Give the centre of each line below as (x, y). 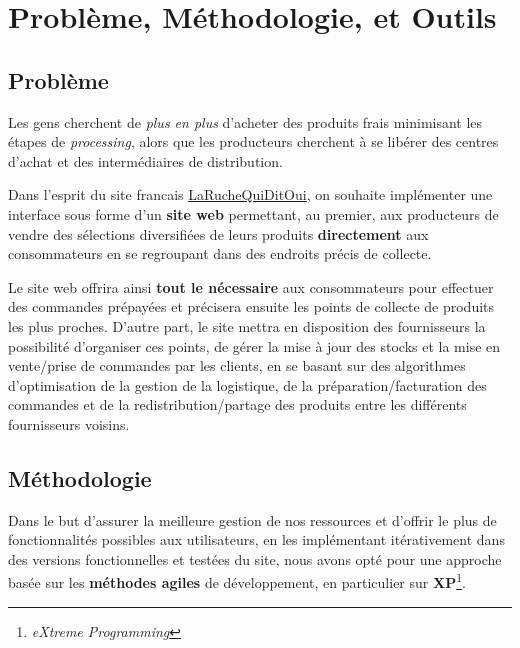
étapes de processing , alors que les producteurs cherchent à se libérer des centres (253, 141)
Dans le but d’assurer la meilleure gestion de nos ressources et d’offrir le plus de (252, 519)
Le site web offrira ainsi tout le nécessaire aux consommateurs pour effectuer (251, 286)
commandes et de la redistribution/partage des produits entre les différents (237, 404)
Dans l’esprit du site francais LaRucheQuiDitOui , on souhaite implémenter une (250, 194)
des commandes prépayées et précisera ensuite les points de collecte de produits (251, 306)
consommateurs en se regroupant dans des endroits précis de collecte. (220, 253)
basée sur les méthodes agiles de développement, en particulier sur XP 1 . (237, 581)
